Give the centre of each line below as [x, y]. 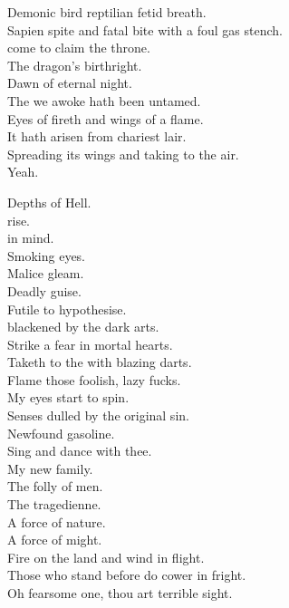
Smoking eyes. [47, 255]
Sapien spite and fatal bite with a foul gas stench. [145, 29]
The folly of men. [55, 486]
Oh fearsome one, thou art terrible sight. [120, 593]
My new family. [50, 468]
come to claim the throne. [79, 48]
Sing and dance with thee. [80, 451]
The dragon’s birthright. [75, 65]
